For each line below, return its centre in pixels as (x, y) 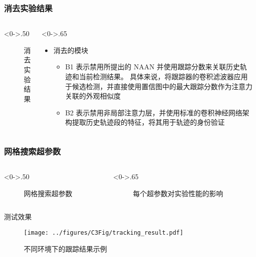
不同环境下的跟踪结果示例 (65, 248)
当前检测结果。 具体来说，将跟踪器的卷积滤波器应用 (163, 76)
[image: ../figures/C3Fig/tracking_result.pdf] (104, 232)
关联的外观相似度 (93, 96)
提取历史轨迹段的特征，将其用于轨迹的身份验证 (148, 122)
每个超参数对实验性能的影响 (178, 193)
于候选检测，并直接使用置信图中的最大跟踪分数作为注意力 (159, 86)
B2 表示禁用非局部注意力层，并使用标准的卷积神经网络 (154, 112)
